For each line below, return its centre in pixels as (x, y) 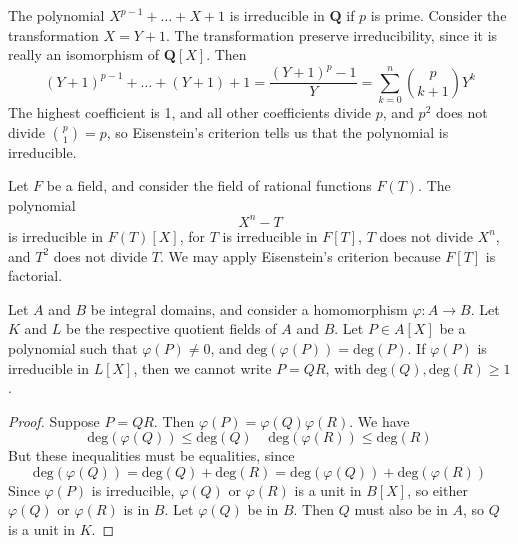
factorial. (35, 275)
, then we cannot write (202, 367)
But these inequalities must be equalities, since (151, 455)
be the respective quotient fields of (171, 328)
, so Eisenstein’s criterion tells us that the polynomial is (277, 131)
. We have (379, 420)
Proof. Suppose (54, 420)
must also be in (401, 509)
